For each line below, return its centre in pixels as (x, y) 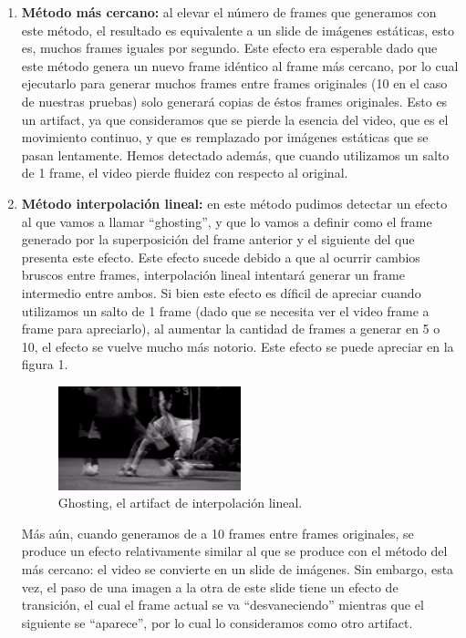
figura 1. (45, 364)
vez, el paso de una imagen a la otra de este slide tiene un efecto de (210, 587)
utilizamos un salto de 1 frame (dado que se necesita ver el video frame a (225, 310)
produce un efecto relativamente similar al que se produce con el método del (234, 551)
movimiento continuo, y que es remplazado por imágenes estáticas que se (225, 137)
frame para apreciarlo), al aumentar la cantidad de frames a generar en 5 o (231, 329)
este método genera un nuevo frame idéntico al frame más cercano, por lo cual (240, 65)
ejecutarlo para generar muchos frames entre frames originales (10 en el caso (234, 83)
